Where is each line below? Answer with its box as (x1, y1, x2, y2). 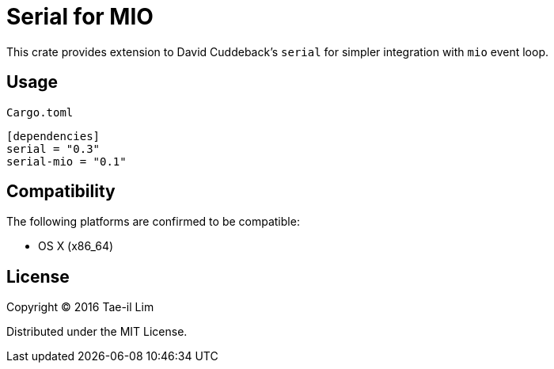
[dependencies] (6, 129, 101, 143)
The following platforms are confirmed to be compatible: (6, 215, 300, 229)
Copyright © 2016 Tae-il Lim (6, 300, 154, 314)
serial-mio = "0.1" (6, 154, 127, 168)
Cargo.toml (6, 105, 74, 119)
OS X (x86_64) (38, 239, 114, 253)
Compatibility (6, 181, 116, 202)
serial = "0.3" (6, 142, 101, 155)
